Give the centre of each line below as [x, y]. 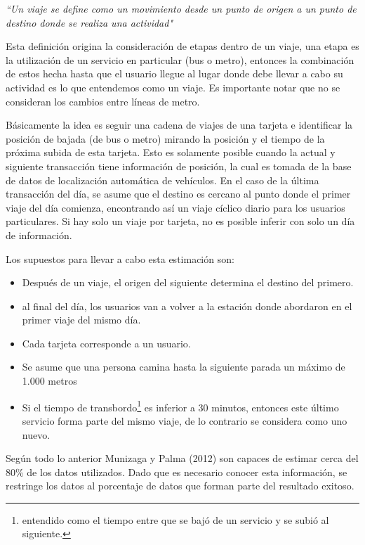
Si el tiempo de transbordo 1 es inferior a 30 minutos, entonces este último [180, 406]
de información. [39, 235]
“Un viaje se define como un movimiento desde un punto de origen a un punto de [181, 8]
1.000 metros [49, 381]
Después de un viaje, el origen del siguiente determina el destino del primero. [188, 282]
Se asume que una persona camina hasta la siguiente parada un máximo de [184, 367]
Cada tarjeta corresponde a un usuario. [106, 343]
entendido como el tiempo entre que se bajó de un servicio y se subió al [175, 519]
